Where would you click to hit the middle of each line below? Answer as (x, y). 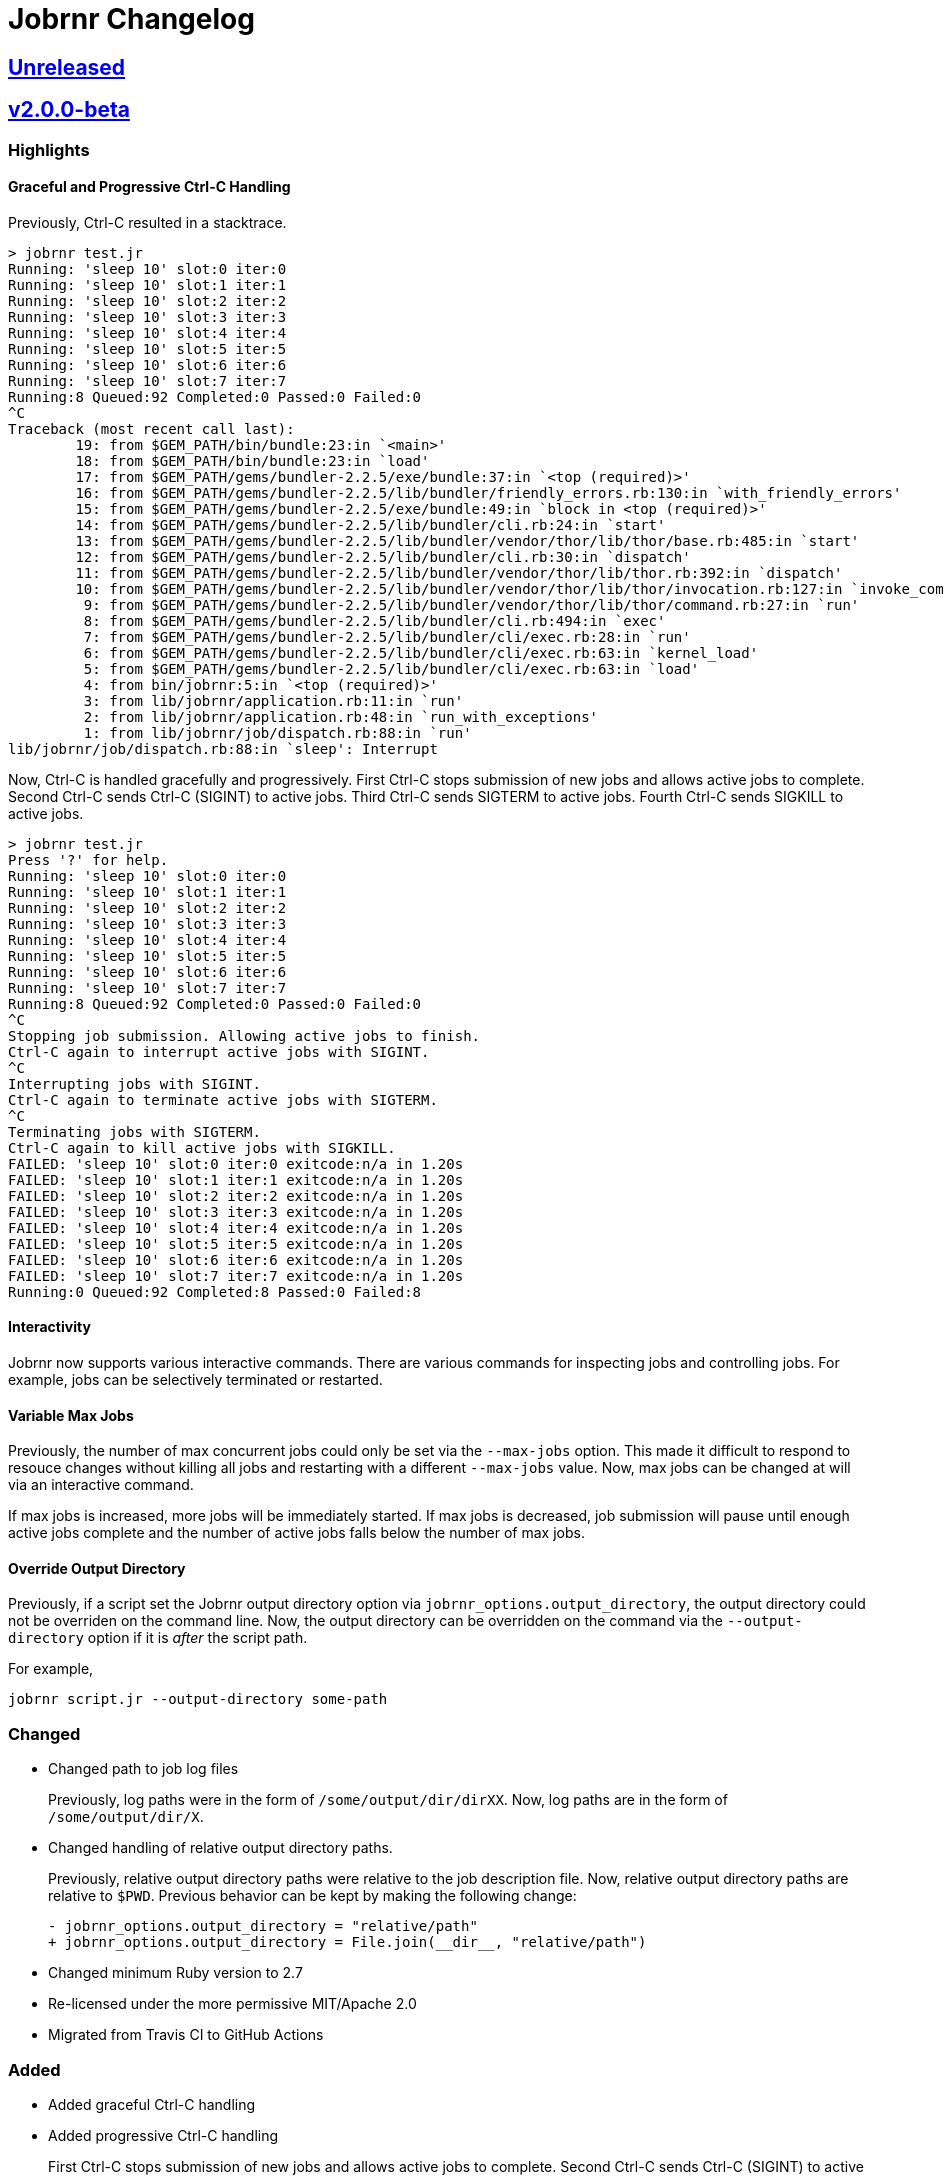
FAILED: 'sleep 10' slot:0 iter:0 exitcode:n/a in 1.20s (236, 1163)
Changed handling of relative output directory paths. (220, 1848)
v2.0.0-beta (69, 110)
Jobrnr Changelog (131, 19)
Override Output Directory (97, 1568)
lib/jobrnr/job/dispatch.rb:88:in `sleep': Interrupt (223, 748)
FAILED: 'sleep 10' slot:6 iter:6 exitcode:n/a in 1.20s (236, 1259)
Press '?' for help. (88, 859)
